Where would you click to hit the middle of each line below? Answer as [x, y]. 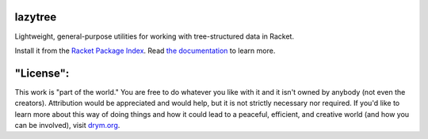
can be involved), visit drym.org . [67, 125]
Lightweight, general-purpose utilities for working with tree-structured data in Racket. [155, 36]
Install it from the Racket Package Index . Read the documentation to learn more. [145, 51]
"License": [42, 73]
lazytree [36, 17]
